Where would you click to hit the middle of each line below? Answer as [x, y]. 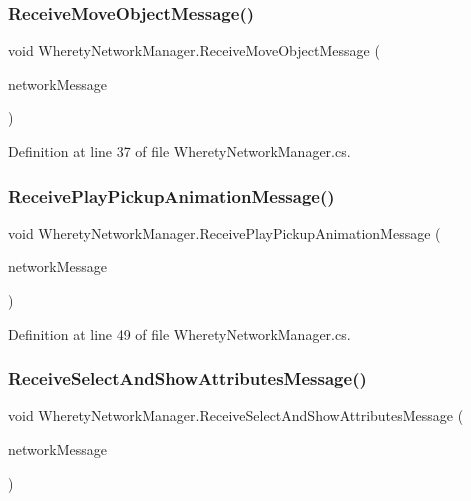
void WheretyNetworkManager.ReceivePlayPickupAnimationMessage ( [224, 232]
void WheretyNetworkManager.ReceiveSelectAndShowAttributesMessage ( [236, 415]
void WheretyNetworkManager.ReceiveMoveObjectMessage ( [194, 50]
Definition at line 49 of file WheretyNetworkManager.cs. [179, 333]
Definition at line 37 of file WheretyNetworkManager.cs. [179, 151]
